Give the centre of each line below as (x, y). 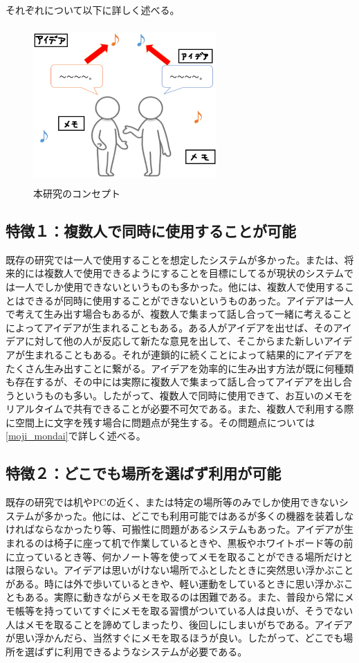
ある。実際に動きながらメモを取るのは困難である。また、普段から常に (184, 597)
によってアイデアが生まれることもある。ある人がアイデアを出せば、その (169, 327)
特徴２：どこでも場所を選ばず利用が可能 (144, 473)
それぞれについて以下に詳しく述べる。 (93, 10)
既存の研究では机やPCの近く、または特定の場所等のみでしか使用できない (172, 502)
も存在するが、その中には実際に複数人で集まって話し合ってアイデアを (165, 382)
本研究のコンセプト (77, 193)
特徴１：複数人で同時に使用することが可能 (151, 230)
